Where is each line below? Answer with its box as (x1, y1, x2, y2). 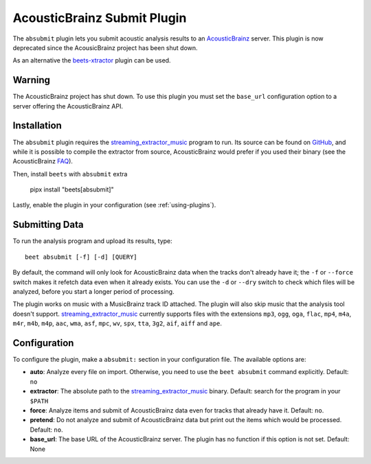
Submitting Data (12, 219, 84, 231)
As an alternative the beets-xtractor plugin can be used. (12, 56, 171, 65)
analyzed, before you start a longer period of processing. (12, 287, 175, 295)
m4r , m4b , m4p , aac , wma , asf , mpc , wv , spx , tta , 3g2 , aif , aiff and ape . (12, 319, 223, 327)
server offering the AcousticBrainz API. (12, 102, 124, 110)
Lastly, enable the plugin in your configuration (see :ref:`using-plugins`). (12, 201, 216, 209)
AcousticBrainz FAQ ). (12, 157, 74, 165)
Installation (12, 120, 62, 132)
